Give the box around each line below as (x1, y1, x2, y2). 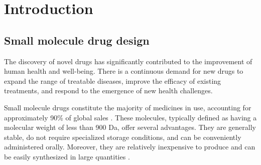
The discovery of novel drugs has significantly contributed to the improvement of (4, 56, 252, 66)
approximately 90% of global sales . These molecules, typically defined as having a (4, 112, 257, 122)
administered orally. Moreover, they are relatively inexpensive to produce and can (4, 141, 255, 152)
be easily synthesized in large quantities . (4, 151, 130, 161)
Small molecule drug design (4, 32, 150, 48)
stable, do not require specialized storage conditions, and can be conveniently (4, 131, 241, 142)
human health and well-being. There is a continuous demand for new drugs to (4, 66, 243, 76)
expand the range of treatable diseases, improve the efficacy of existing (4, 75, 221, 86)
